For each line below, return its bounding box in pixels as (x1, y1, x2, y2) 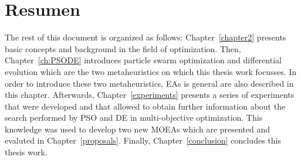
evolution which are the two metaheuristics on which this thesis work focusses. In (5, 65, 297, 77)
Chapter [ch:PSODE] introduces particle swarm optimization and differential (5, 54, 282, 66)
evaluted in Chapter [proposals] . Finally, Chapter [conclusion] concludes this (5, 134, 281, 147)
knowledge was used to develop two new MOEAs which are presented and (5, 122, 270, 135)
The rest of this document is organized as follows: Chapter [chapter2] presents (5, 31, 286, 43)
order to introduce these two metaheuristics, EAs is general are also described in (5, 77, 294, 89)
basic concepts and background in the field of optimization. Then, (5, 42, 241, 55)
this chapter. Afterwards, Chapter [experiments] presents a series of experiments (5, 88, 295, 101)
